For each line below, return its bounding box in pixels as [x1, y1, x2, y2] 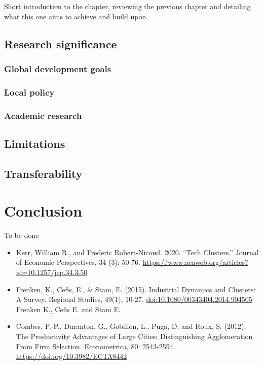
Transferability [4, 165, 83, 181]
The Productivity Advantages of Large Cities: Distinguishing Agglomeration [16, 330, 253, 341]
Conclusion [4, 200, 83, 221]
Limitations [4, 135, 65, 151]
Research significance [4, 36, 117, 51]
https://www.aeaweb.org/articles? [142, 257, 248, 267]
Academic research [4, 109, 82, 121]
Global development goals [4, 62, 111, 75]
